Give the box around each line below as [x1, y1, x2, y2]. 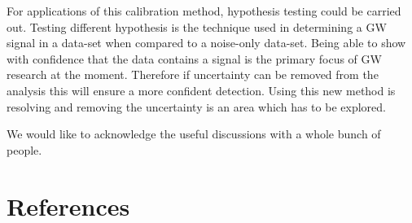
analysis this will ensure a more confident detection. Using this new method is [7, 81, 396, 98]
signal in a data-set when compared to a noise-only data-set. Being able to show [7, 34, 406, 51]
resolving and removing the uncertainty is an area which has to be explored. [7, 98, 386, 115]
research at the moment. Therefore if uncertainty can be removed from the [7, 66, 379, 83]
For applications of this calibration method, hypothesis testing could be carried [7, 2, 401, 19]
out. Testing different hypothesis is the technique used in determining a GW [7, 18, 387, 35]
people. [7, 141, 42, 158]
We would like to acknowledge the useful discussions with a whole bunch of [7, 125, 381, 142]
